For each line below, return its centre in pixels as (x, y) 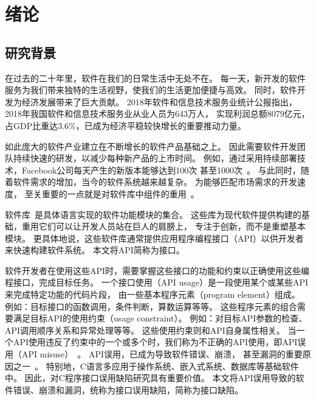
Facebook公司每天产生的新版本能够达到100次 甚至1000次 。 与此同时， (161, 170)
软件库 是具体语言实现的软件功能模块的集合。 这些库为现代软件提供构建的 (153, 214)
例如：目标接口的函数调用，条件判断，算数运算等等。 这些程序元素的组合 (151, 306)
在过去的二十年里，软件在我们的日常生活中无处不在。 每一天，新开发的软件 (155, 78)
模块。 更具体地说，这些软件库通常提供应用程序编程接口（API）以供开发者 (154, 238)
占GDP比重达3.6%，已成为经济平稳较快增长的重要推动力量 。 (125, 125)
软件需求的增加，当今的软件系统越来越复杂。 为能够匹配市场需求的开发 (155, 182)
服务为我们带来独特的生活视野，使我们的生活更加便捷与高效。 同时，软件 (151, 90)
